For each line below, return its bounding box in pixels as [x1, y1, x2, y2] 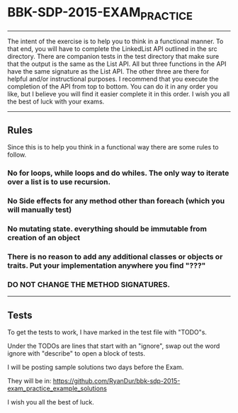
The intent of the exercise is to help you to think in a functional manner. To [7, 37, 224, 45]
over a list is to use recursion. [7, 177, 111, 187]
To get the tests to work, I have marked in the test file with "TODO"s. [7, 328, 208, 336]
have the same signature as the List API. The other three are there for [7, 67, 210, 75]
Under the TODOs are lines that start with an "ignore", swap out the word [7, 341, 220, 351]
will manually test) [7, 205, 72, 215]
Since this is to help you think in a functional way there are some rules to [7, 143, 219, 152]
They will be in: [7, 377, 52, 385]
